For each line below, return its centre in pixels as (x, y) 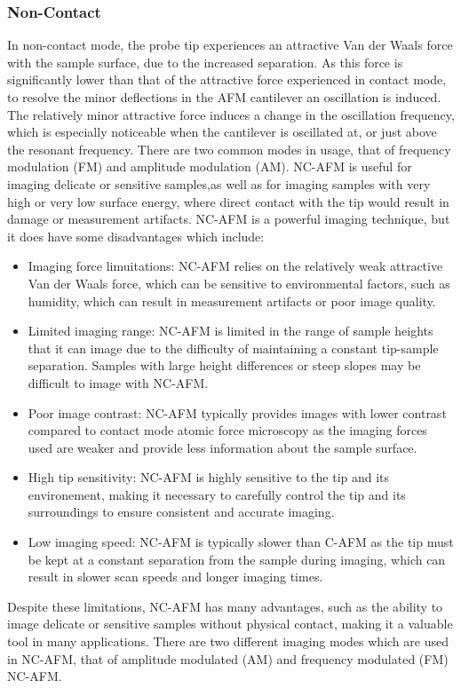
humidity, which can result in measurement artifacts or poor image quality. (232, 301)
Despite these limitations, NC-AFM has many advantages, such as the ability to (225, 606)
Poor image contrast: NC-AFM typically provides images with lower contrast (237, 412)
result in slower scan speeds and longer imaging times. (175, 577)
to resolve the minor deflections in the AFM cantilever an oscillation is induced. (224, 97)
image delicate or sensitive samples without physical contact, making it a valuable (230, 624)
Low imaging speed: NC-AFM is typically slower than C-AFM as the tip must (241, 542)
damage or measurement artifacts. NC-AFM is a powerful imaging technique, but (229, 219)
